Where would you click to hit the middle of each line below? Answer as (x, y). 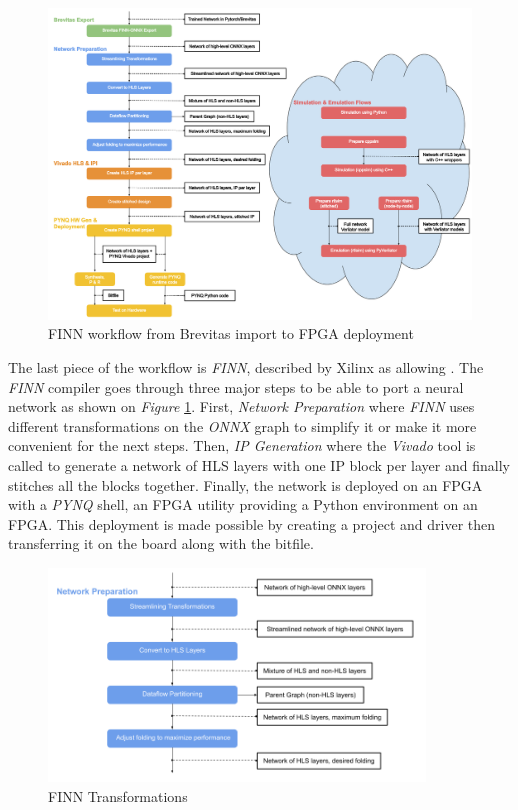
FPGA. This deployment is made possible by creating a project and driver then (252, 523)
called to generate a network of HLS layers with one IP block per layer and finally (259, 464)
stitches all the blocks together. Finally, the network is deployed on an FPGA (245, 484)
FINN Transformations (118, 795)
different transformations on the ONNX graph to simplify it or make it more (242, 425)
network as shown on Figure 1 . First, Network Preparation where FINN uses (241, 406)
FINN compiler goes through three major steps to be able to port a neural (236, 386)
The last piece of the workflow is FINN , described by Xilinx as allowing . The (246, 366)
